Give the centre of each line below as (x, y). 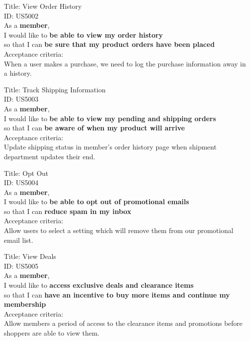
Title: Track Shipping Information (55, 89)
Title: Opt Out (26, 173)
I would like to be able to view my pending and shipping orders (110, 118)
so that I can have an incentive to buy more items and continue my (117, 294)
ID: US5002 (21, 15)
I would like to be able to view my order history (83, 34)
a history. (18, 73)
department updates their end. (50, 156)
